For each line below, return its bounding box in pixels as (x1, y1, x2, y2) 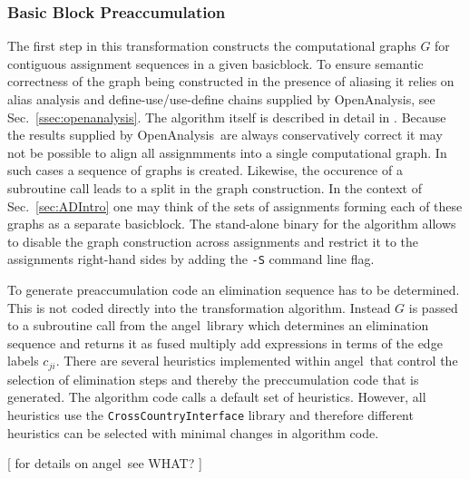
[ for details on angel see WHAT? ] (7, 454, 202, 473)
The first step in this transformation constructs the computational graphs (7, 36, 416, 55)
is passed (408, 298, 458, 317)
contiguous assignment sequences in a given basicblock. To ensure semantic (7, 54, 424, 73)
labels (7, 351, 39, 370)
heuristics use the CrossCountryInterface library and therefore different (7, 406, 414, 425)
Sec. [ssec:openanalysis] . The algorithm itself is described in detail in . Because (7, 107, 446, 126)
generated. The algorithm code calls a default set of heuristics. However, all (7, 387, 426, 406)
